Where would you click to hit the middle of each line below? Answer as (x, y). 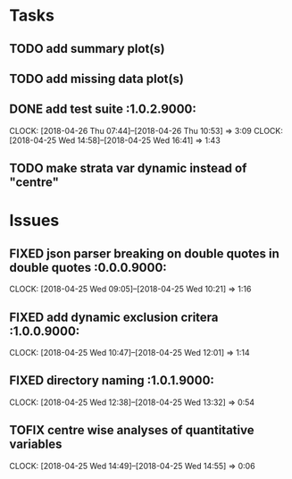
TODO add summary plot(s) (87, 49)
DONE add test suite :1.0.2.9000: (103, 109)
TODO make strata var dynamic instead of (128, 168)
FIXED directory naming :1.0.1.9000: (112, 381)
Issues (34, 221)
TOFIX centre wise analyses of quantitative (132, 430)
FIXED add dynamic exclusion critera (114, 317)
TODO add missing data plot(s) (97, 78)
